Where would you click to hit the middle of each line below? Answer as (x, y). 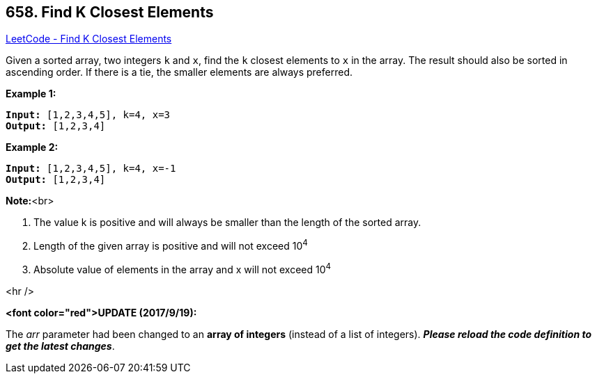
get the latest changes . (60, 346)
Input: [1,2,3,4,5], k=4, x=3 (88, 115)
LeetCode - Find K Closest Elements (89, 39)
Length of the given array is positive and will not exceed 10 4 (171, 245)
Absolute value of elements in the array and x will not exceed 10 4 (183, 268)
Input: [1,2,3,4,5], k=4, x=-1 (91, 169)
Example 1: (31, 94)
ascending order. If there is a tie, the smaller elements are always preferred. (179, 72)
